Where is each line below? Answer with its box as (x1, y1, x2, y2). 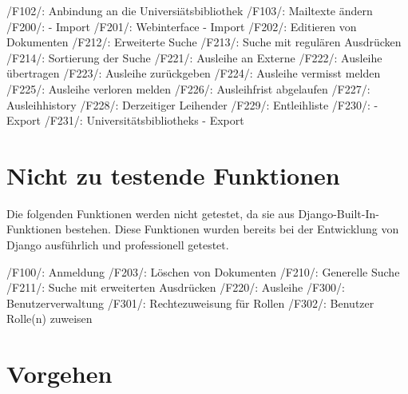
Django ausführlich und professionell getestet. (6, 237, 229, 253)
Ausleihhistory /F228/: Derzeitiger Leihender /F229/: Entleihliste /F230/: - (6, 96, 378, 113)
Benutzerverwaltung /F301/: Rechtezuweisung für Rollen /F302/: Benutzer (6, 294, 374, 311)
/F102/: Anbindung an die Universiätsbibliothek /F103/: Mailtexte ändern (6, 2, 373, 18)
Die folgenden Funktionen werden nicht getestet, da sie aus (6, 205, 295, 221)
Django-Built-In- (298, 205, 379, 221)
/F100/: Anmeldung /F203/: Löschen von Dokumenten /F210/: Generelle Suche (6, 263, 400, 280)
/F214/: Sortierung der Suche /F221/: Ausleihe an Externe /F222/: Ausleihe (6, 49, 382, 66)
